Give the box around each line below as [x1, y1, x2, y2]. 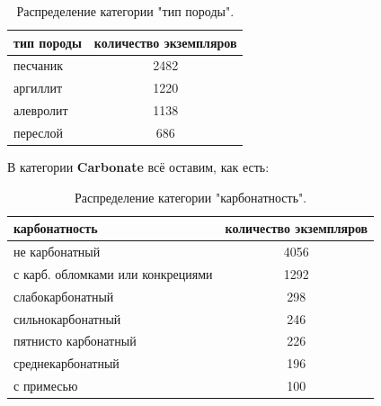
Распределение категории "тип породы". [16, 2, 235, 20]
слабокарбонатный [13, 286, 114, 305]
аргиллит [13, 78, 63, 97]
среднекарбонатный [13, 354, 120, 373]
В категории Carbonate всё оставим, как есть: [7, 158, 270, 176]
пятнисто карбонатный [13, 331, 137, 350]
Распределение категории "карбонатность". [74, 187, 307, 206]
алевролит [13, 101, 68, 120]
